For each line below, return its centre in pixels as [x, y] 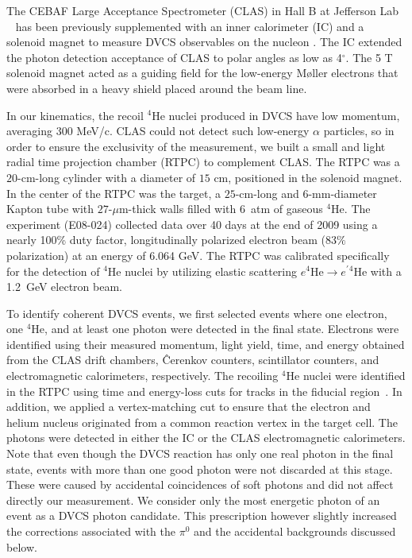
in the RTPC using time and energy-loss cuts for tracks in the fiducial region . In [204, 391]
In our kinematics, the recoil [75, 115]
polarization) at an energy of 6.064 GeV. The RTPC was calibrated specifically [198, 255]
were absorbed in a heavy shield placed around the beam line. [157, 88]
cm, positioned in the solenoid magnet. [308, 177]
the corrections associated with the [91, 531]
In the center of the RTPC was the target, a [114, 193]
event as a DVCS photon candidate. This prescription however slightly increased [202, 515]
